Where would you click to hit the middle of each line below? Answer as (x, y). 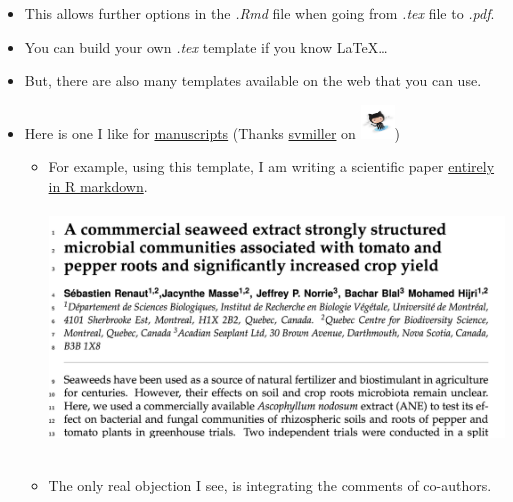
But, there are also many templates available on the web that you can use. (253, 80)
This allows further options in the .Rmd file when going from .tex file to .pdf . (259, 13)
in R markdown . (98, 185)
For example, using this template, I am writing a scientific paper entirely (271, 166)
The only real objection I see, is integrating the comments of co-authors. (270, 485)
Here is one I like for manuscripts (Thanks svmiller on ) (212, 132)
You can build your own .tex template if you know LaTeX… (206, 46)
